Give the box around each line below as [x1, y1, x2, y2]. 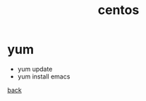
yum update [17, 65, 53, 73]
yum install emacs [17, 72, 71, 81]
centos [97, 2, 140, 18]
